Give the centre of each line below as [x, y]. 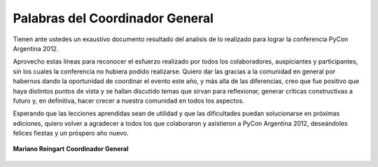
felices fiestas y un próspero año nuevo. [71, 133]
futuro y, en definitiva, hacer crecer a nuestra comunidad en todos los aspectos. [128, 101]
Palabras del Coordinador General [113, 18]
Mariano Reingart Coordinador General [71, 149]
